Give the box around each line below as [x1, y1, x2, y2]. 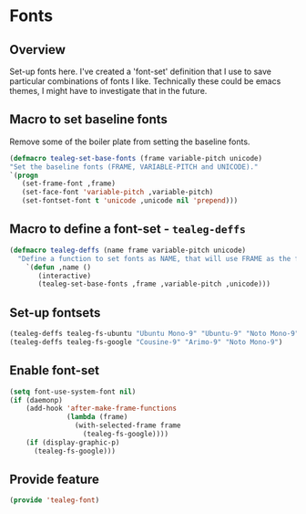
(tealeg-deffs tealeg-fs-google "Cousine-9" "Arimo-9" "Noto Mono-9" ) [9, 337, 283, 347]
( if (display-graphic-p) [25, 437, 120, 447]
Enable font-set [9, 362, 100, 379]
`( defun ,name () [25, 262, 92, 272]
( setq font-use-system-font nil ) [9, 387, 137, 396]
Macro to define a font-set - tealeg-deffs [9, 221, 246, 237]
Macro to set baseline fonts [9, 111, 168, 128]
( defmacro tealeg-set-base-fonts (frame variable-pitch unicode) [9, 153, 262, 163]
